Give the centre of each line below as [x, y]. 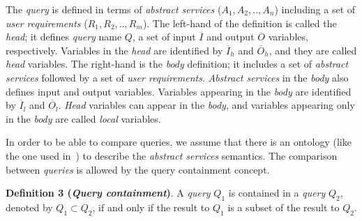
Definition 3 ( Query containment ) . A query [108, 193]
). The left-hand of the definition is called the [240, 23]
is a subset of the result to [284, 207]
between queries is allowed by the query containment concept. [138, 169]
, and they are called [313, 50]
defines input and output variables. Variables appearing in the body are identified [179, 91]
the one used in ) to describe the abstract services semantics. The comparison [172, 155]
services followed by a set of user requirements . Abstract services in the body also [177, 77]
